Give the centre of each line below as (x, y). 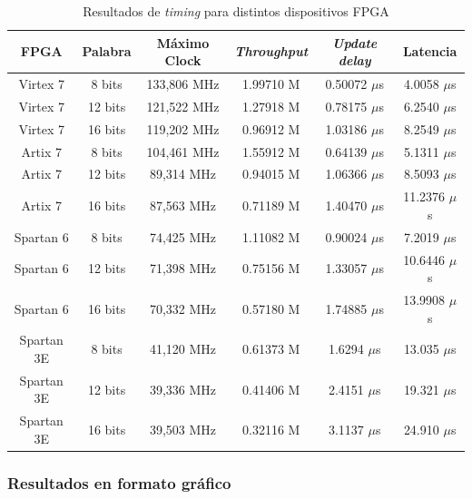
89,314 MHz (183, 174)
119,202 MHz (183, 128)
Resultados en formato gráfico (119, 482)
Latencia (430, 51)
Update (355, 42)
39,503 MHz (183, 430)
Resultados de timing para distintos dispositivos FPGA (236, 11)
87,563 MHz (183, 205)
